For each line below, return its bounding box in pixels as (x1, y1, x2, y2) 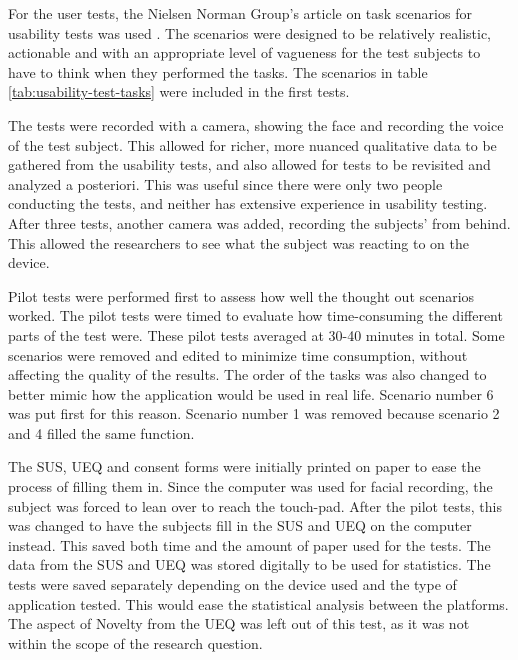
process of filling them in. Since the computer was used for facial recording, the (8, 476, 493, 497)
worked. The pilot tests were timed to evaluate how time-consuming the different (8, 305, 503, 326)
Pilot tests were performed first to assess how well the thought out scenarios (8, 285, 475, 306)
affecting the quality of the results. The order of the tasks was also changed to (8, 364, 487, 385)
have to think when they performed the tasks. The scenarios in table (8, 61, 428, 82)
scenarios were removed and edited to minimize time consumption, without (8, 344, 468, 365)
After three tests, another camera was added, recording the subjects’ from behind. (8, 212, 511, 233)
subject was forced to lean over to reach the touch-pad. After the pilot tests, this (8, 495, 503, 516)
